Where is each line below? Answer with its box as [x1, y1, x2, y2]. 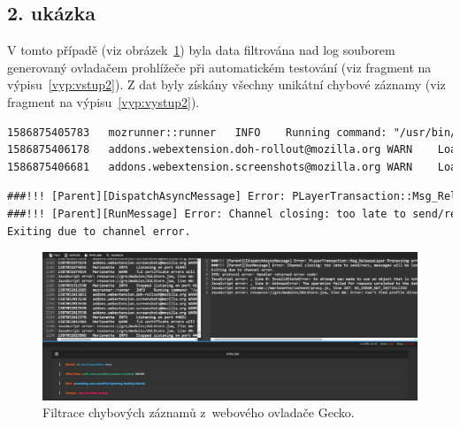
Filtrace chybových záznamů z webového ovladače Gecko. [42, 403, 355, 422]
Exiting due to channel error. [7, 225, 191, 238]
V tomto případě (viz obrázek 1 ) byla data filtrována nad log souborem [7, 41, 395, 59]
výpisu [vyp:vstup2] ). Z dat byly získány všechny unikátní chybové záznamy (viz [7, 75, 446, 94]
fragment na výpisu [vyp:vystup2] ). [7, 92, 200, 111]
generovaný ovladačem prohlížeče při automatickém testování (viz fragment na [7, 57, 432, 76]
